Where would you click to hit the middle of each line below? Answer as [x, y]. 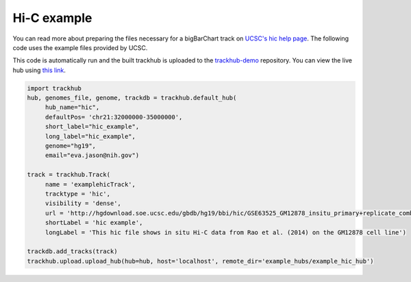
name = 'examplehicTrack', [90, 184]
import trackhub [54, 88]
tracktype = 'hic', [78, 194]
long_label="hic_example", [90, 136]
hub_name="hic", [72, 107]
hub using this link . [39, 70]
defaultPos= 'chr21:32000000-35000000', [114, 117]
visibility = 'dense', [83, 203]
